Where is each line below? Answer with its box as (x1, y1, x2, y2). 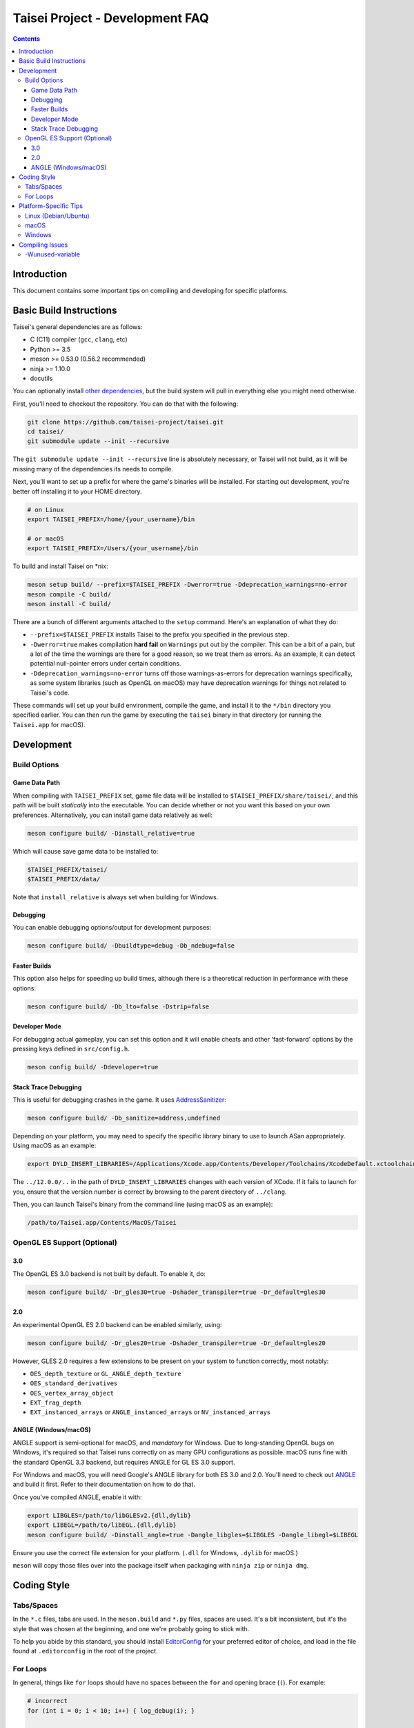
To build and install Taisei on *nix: (12, 562, 108, 570)
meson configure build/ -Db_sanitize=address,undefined (27, 1114, 221, 1122)
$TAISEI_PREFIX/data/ (27, 875, 101, 883)
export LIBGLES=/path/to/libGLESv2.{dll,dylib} (27, 1511, 191, 1519)
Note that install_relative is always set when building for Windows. (12, 892, 219, 901)
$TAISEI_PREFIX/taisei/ (27, 865, 108, 874)
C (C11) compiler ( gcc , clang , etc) (30, 335, 128, 344)
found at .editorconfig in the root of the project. (12, 1647, 158, 1655)
